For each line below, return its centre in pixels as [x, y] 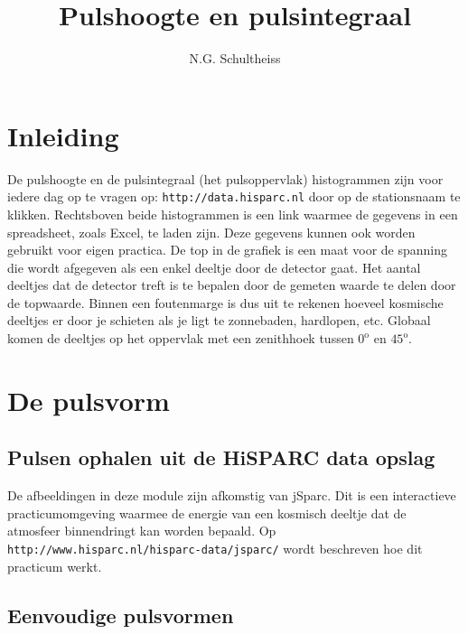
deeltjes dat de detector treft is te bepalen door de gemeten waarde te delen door [232, 285]
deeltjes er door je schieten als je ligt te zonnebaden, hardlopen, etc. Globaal [219, 320]
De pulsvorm [89, 400]
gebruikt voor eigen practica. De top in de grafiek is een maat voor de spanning [228, 250]
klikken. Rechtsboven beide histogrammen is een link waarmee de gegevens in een [233, 214]
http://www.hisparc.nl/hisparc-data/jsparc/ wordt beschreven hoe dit [215, 549]
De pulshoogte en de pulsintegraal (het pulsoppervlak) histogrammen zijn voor [225, 178]
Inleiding [63, 135]
